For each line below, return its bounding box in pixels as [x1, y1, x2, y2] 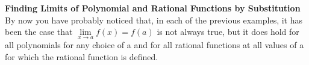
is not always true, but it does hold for [157, 25, 299, 38]
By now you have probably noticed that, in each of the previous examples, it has [5, 13, 303, 26]
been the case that [5, 25, 73, 38]
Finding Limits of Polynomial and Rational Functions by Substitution [5, 2, 301, 14]
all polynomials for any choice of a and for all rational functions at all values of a [5, 39, 304, 51]
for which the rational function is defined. [5, 51, 158, 63]
